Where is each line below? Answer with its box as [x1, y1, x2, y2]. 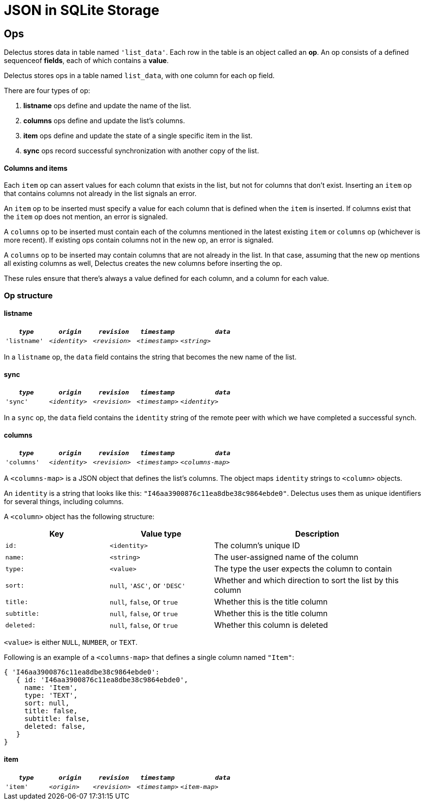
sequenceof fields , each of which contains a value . [4, 56, 169, 65]
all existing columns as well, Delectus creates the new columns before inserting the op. [4, 259, 282, 268]
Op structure [4, 290, 53, 300]
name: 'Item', [24, 684, 78, 692]
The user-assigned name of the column [214, 552, 358, 562]
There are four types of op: [4, 86, 90, 95]
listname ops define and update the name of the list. [23, 101, 191, 110]
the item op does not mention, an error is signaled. [4, 213, 168, 221]
